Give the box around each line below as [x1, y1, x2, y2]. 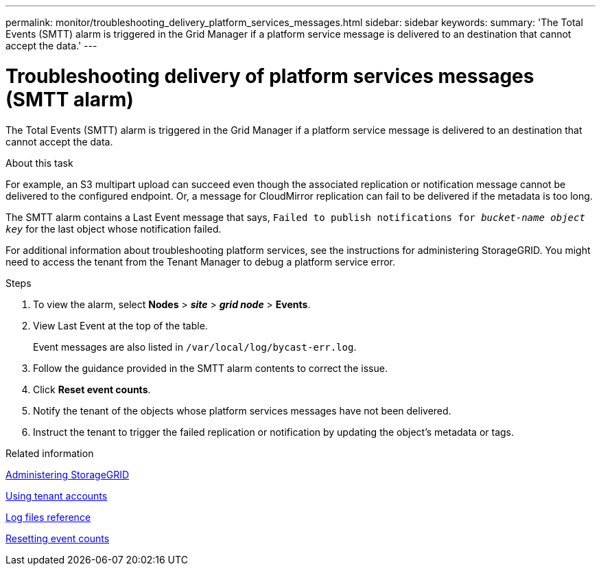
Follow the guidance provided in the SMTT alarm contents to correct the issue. [33, 362, 388, 374]
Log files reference [5, 511, 91, 523]
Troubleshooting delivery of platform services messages [5, 64, 534, 88]
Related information [5, 447, 94, 459]
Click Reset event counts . [33, 383, 151, 395]
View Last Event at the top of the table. [33, 319, 208, 331]
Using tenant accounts [5, 489, 108, 502]
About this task [5, 156, 73, 169]
